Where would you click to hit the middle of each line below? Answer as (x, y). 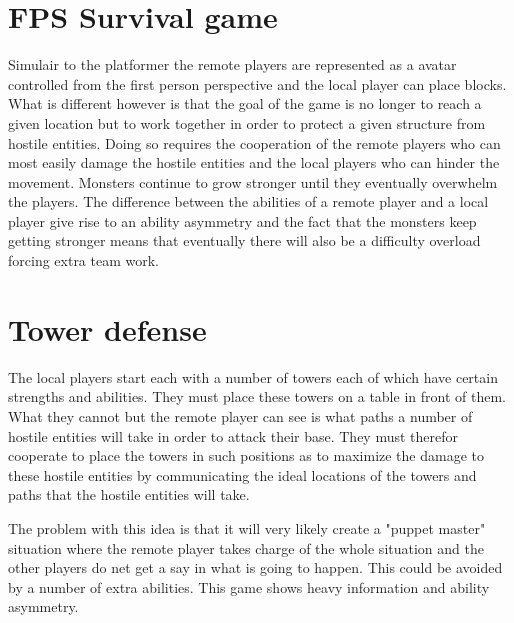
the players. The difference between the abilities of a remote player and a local (248, 201)
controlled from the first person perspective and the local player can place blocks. (257, 83)
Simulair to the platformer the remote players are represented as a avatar (232, 64)
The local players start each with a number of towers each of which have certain (253, 376)
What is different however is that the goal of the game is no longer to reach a (245, 103)
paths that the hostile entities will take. (129, 494)
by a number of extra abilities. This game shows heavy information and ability (249, 586)
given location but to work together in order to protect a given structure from (247, 122)
